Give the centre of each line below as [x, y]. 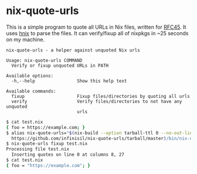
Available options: [30, 76]
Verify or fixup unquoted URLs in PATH [60, 66]
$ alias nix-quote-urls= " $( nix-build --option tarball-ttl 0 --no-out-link [101, 133]
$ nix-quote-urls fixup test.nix [47, 144]
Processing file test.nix [38, 149]
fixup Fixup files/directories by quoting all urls [101, 96]
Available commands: [31, 91]
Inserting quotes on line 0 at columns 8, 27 [68, 155]
